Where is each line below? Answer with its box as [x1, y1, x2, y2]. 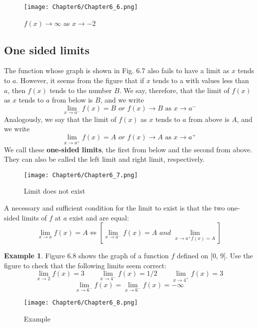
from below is [52, 95, 93, 105]
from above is [188, 113, 230, 124]
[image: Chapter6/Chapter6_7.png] [24, 171, 138, 179]
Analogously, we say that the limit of [4, 113, 117, 124]
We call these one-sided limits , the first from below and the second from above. [4, 144, 253, 154]
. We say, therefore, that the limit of [119, 85, 230, 95]
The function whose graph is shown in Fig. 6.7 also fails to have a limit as [4, 65, 229, 76]
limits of [21, 212, 47, 222]
